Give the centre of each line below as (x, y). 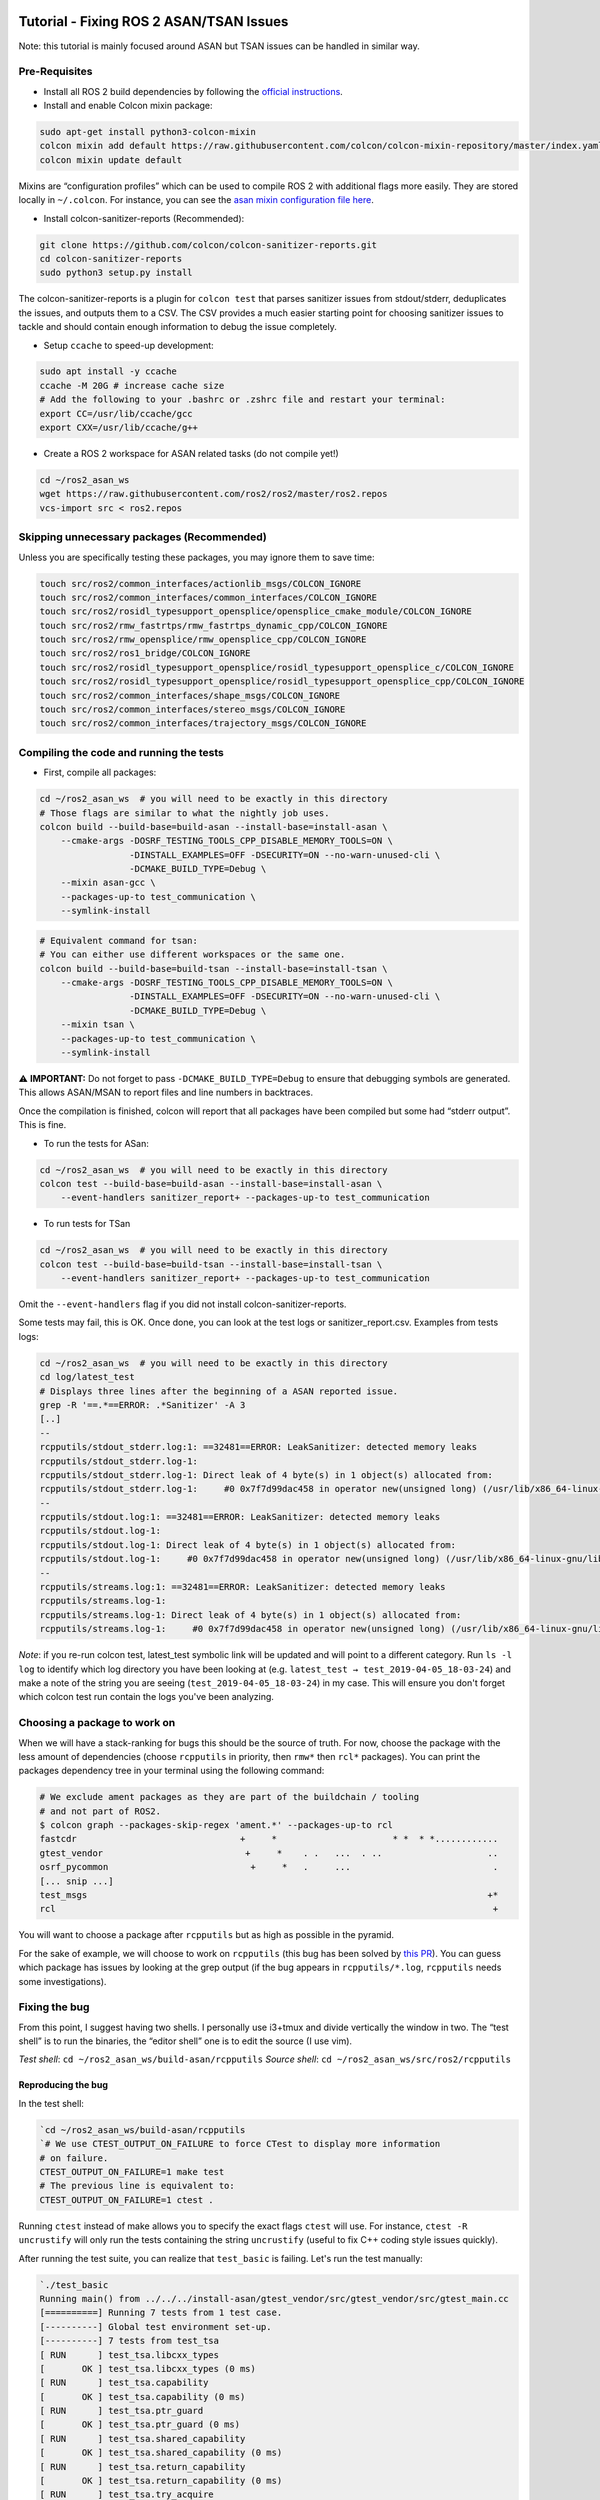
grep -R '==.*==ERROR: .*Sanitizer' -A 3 (142, 1404)
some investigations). (62, 1981)
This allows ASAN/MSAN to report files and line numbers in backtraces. (166, 1092)
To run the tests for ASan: (96, 1143)
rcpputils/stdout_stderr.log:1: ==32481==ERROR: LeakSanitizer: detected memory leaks (258, 1447)
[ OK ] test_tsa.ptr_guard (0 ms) (139, 2424)
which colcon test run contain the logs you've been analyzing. (146, 1697)
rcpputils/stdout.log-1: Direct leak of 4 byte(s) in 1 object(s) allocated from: (248, 1544)
